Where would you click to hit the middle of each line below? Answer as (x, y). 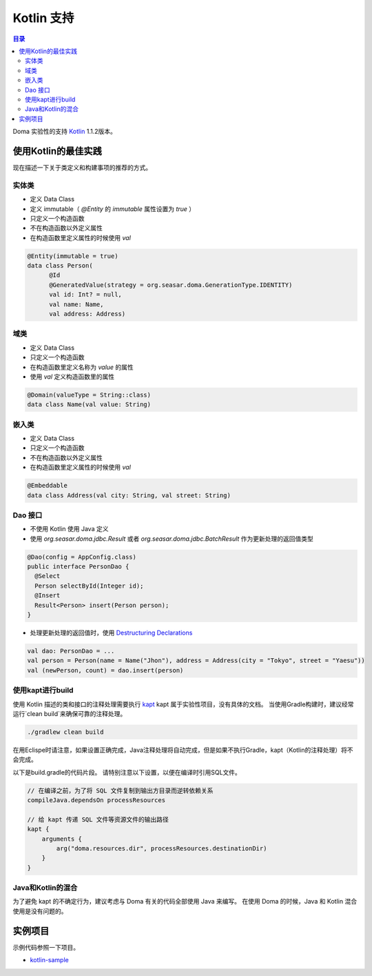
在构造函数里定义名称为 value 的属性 (82, 367)
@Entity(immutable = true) (73, 256)
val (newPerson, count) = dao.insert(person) (105, 670)
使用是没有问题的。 (40, 911)
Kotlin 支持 (43, 18)
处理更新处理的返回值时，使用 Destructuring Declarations (111, 633)
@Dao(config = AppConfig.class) (82, 557)
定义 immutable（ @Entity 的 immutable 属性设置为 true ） (113, 209)
